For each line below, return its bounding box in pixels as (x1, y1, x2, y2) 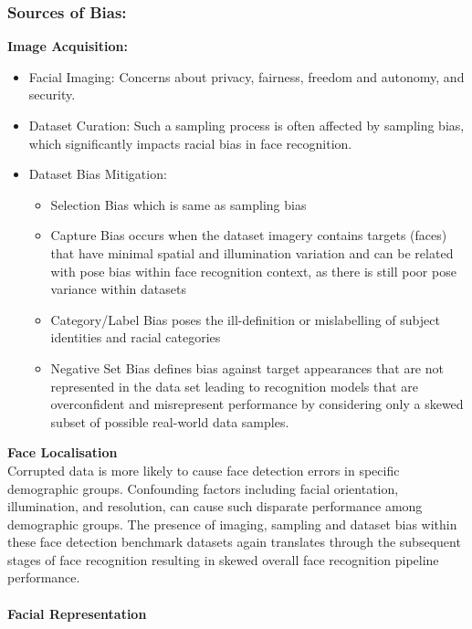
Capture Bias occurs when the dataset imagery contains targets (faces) (50, 225, 447, 245)
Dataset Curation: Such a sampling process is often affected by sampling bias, (28, 116, 465, 134)
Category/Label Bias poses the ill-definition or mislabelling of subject (50, 309, 440, 329)
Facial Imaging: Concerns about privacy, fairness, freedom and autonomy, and (28, 67, 465, 86)
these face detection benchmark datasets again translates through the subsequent (7, 532, 461, 551)
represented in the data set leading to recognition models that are (50, 376, 419, 395)
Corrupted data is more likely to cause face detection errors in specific (7, 460, 400, 479)
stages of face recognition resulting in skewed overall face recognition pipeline (7, 550, 439, 569)
